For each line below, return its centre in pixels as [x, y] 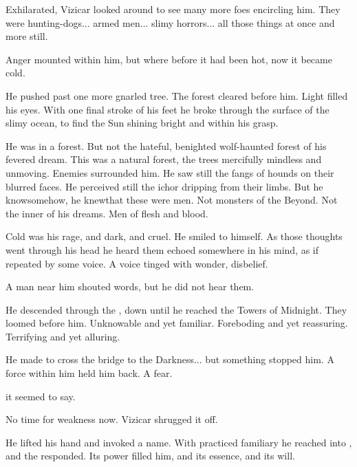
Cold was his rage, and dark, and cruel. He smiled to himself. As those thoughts [174, 236]
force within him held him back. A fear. [89, 373]
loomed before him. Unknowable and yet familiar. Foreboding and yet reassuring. [177, 323]
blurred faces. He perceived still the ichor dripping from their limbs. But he [164, 186]
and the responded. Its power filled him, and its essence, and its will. [150, 456]
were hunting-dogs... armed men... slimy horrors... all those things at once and [170, 22]
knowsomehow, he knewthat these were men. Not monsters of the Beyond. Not [172, 200]
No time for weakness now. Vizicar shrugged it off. [112, 419]
